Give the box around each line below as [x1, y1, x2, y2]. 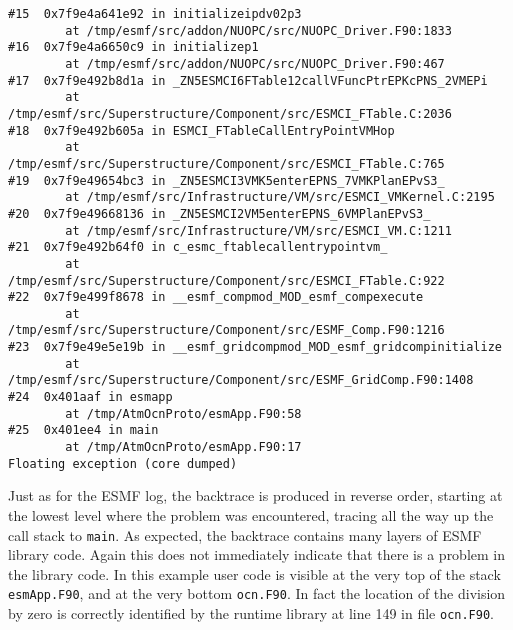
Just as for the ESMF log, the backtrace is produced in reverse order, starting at [8, 485, 503, 506]
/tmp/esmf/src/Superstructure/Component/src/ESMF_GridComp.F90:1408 [8, 373, 474, 388]
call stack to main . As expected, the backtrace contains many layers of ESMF [8, 524, 482, 545]
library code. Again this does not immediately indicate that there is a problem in [8, 544, 506, 565]
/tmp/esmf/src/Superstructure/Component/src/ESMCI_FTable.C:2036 [8, 106, 452, 121]
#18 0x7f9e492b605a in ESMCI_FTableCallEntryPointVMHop [8, 123, 395, 138]
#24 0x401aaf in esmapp [8, 390, 173, 405]
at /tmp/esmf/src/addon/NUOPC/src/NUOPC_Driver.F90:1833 [65, 23, 452, 38]
